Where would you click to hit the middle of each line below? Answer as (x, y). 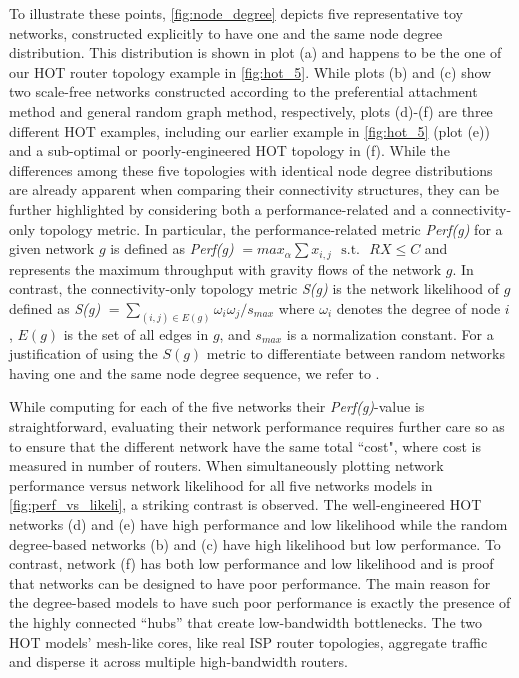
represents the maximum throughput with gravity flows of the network (225, 268)
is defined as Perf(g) (172, 248)
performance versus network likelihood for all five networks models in (221, 484)
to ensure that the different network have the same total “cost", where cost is (245, 445)
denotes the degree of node (418, 307)
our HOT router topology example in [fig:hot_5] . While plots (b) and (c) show (250, 71)
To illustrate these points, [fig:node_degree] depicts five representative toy (236, 13)
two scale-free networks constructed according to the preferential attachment (243, 91)
